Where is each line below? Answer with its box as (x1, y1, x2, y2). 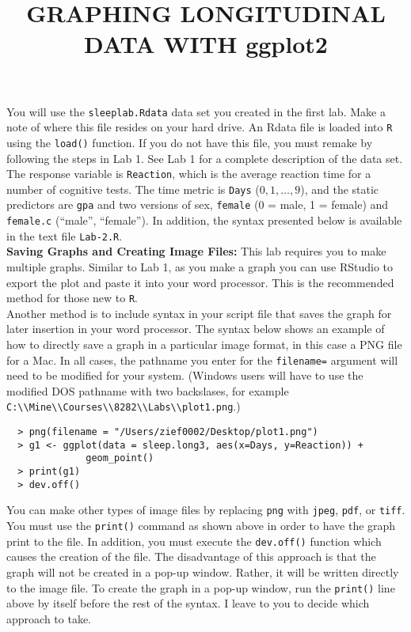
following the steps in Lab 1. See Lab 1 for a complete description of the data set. (6, 149, 403, 166)
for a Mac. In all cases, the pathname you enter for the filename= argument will (6, 351, 398, 368)
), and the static (300, 180, 379, 197)
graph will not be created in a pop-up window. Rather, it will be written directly (6, 563, 399, 580)
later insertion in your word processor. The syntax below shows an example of (6, 320, 385, 337)
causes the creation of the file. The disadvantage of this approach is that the (6, 548, 376, 565)
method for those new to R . (6, 290, 138, 306)
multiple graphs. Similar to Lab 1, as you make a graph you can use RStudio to (6, 259, 394, 274)
